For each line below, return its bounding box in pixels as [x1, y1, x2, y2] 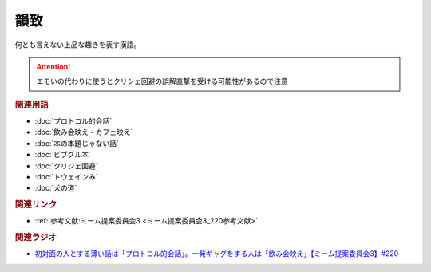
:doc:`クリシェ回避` [34, 160, 99, 171]
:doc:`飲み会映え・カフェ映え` [34, 128, 133, 137]
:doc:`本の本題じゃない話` [34, 138, 120, 148]
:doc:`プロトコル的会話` [34, 116, 113, 125]
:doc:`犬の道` [34, 183, 77, 193]
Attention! [36, 61, 71, 71]
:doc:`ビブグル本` [34, 150, 92, 160]
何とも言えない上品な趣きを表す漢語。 [14, 40, 141, 49]
